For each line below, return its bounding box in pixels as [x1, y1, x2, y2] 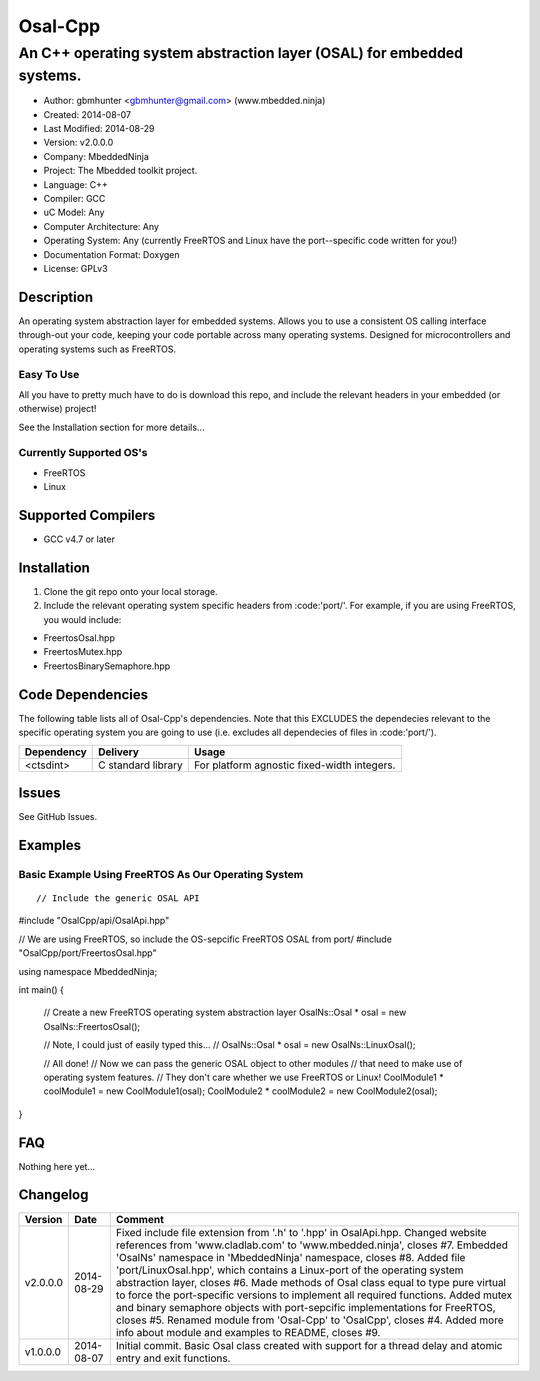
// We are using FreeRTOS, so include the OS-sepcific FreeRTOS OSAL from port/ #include [18, 933, 392, 945]
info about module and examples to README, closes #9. [115, 1325, 381, 1339]
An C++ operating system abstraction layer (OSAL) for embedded [18, 44, 464, 62]
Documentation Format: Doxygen [43, 248, 180, 260]
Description [18, 288, 94, 305]
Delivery [98, 745, 140, 759]
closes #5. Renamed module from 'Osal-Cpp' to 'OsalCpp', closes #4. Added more [115, 1313, 504, 1327]
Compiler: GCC [43, 192, 106, 204]
